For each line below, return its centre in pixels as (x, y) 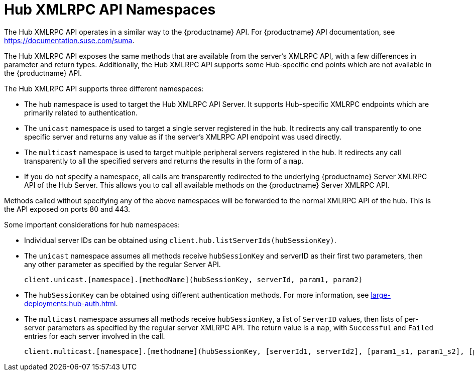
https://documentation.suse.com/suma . (69, 40)
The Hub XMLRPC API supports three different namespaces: (104, 88)
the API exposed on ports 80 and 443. (67, 209)
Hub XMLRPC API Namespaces (110, 10)
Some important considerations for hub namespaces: (92, 224)
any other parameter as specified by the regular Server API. (123, 264)
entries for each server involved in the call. (95, 336)
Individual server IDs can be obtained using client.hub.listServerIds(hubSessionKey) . (180, 240)
